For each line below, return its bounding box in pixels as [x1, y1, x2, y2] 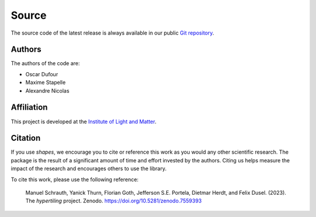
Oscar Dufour [25, 70, 59, 77]
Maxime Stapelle [25, 79, 66, 86]
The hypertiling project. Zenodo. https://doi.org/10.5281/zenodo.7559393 [25, 197, 202, 205]
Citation [11, 133, 41, 143]
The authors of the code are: [11, 60, 80, 67]
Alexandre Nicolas [25, 87, 70, 94]
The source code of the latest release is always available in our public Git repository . [11, 29, 215, 36]
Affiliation [11, 103, 48, 113]
